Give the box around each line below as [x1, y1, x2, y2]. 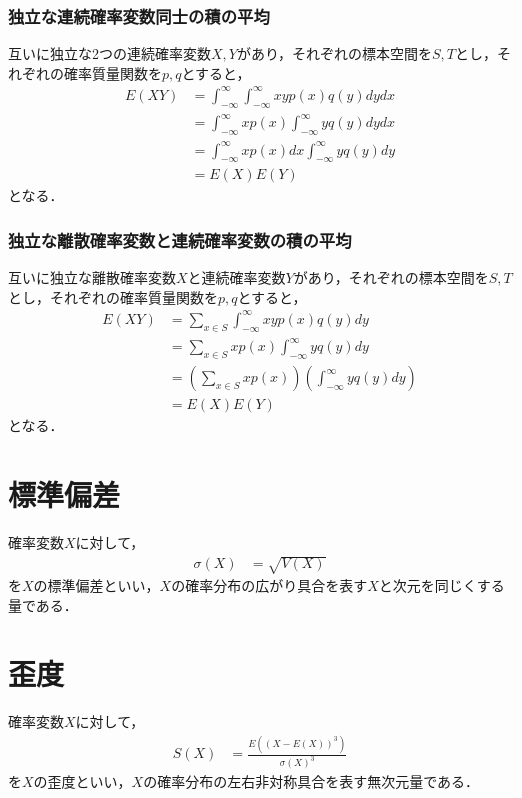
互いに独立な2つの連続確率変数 [8, 43, 211, 64]
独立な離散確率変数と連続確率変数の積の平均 [8, 227, 352, 252]
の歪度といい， [33, 771, 132, 792]
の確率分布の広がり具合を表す [171, 575, 368, 596]
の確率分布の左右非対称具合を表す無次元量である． [143, 771, 480, 792]
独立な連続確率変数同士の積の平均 [8, 3, 270, 28]
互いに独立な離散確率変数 [8, 267, 176, 288]
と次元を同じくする [378, 575, 505, 596]
